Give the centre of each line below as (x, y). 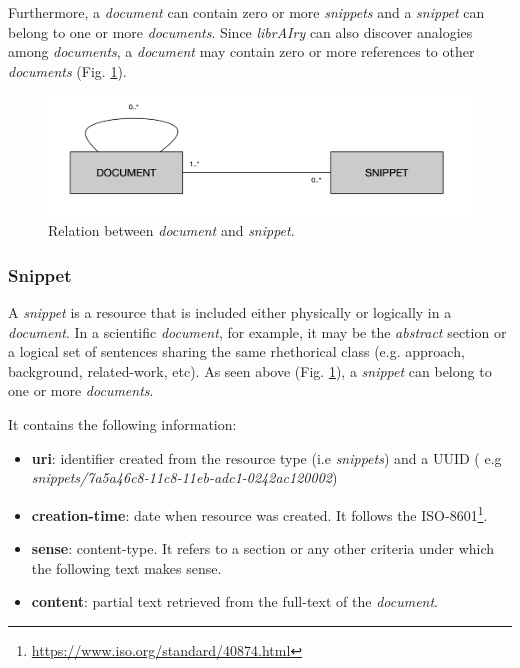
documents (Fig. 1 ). (67, 70)
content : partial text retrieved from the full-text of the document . (235, 601)
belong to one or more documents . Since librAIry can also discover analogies (240, 31)
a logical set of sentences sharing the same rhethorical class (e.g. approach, (236, 351)
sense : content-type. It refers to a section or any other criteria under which (263, 548)
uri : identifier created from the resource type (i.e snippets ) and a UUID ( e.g (266, 457)
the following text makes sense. (126, 567)
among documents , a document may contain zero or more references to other (241, 51)
